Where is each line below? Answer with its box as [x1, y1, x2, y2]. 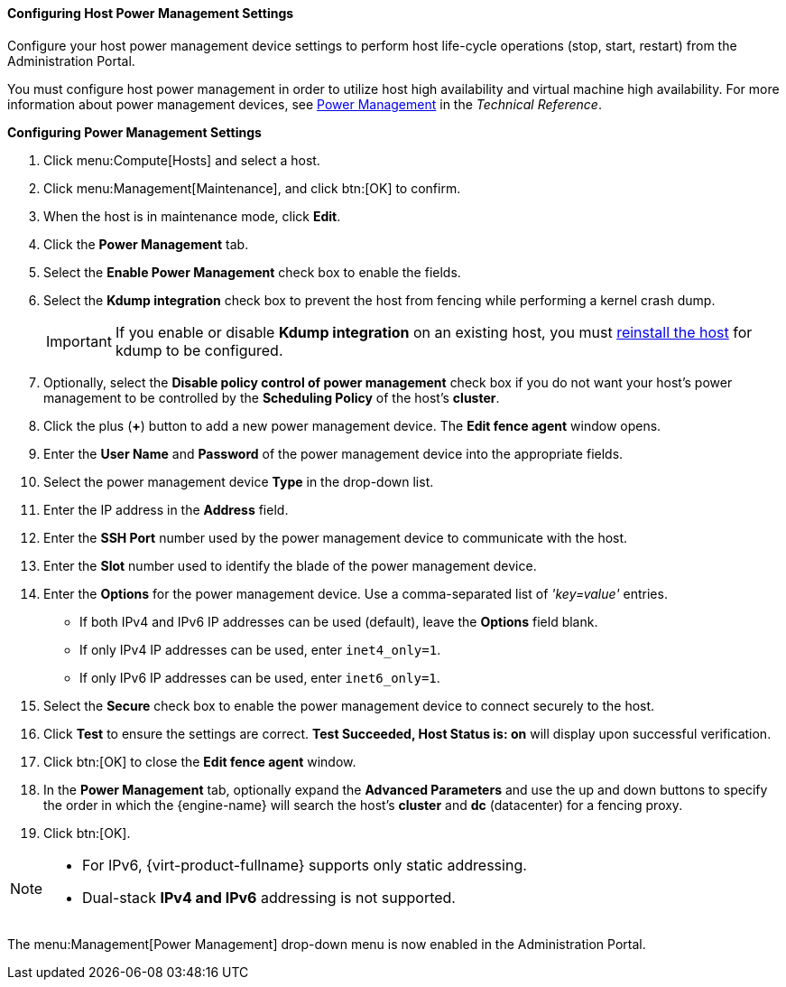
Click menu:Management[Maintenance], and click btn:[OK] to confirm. [43, 180, 461, 196]
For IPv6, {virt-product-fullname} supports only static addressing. [82, 855, 527, 874]
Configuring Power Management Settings [7, 124, 262, 140]
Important [46, 331, 112, 350]
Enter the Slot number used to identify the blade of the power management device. [43, 557, 537, 573]
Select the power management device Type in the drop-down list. [43, 473, 434, 489]
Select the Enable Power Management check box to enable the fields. [43, 264, 461, 280]
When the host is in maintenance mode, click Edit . [43, 208, 341, 224]
